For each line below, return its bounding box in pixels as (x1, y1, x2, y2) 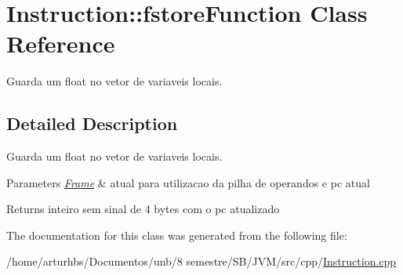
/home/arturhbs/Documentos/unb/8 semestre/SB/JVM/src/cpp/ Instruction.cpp (6, 253, 397, 270)
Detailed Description (6, 111, 178, 136)
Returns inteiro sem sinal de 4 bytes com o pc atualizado (6, 201, 280, 217)
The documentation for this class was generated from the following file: (6, 226, 347, 243)
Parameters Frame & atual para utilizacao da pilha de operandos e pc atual (6, 174, 370, 190)
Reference (6, 27, 115, 60)
